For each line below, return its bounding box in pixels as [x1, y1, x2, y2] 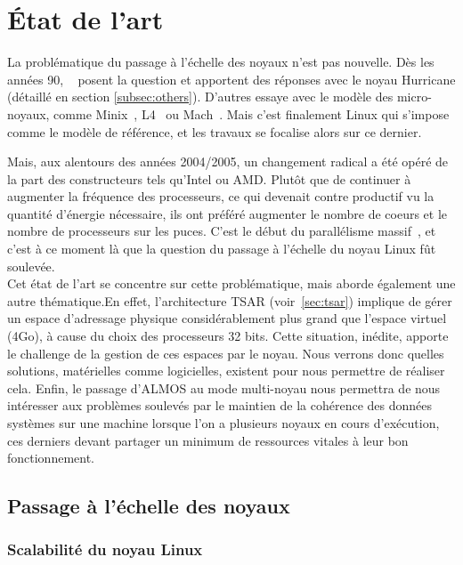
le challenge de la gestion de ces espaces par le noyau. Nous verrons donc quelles [7, 343, 444, 362]
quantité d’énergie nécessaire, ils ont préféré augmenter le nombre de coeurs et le [7, 204, 448, 222]
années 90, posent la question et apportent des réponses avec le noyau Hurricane [7, 69, 456, 88]
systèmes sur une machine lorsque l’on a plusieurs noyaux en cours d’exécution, [7, 414, 440, 432]
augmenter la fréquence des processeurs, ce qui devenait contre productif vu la [7, 187, 435, 206]
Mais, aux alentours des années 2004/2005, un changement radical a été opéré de [7, 152, 449, 171]
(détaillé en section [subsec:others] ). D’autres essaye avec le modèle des [7, 87, 394, 106]
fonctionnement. [7, 448, 95, 467]
